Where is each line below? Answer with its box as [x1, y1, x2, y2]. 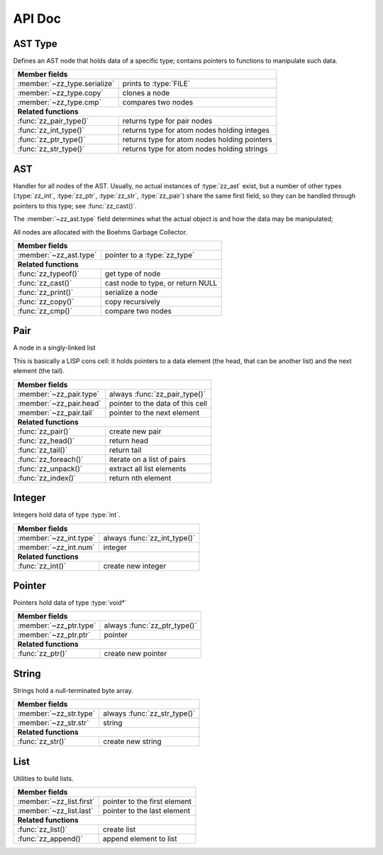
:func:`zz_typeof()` [17, 269, 80, 279]
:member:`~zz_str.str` [17, 718, 89, 728]
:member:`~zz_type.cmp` [17, 97, 102, 107]
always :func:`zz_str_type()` [103, 709, 196, 719]
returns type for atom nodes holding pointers [122, 135, 273, 145]
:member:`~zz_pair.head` [17, 398, 102, 408]
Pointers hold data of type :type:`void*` [13, 598, 128, 607]
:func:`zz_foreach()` [17, 454, 84, 464]
